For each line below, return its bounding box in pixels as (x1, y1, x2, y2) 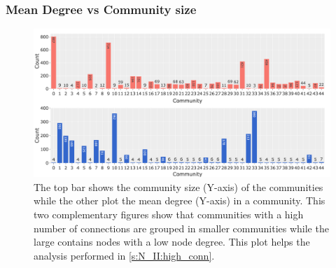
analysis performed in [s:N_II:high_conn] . (34, 248, 215, 262)
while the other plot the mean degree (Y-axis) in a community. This (34, 193, 325, 208)
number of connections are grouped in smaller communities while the (34, 220, 329, 235)
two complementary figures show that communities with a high (34, 207, 304, 221)
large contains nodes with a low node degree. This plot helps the (34, 234, 310, 249)
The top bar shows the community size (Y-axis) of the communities (34, 179, 323, 194)
